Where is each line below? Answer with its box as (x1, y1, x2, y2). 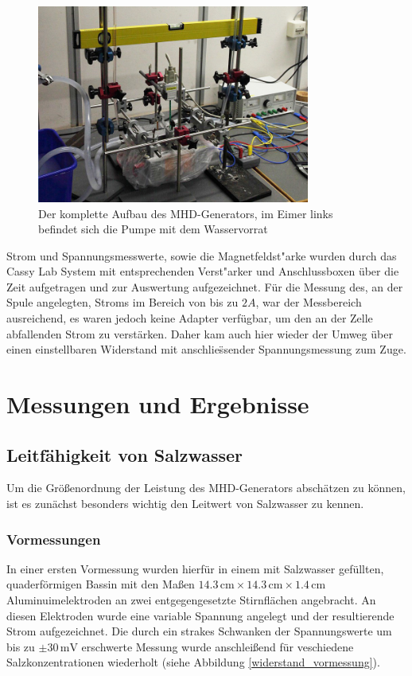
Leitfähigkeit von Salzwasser (6, 442, 243, 467)
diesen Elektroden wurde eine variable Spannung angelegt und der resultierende (6, 607, 395, 623)
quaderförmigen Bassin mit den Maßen (6, 576, 195, 592)
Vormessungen (6, 529, 101, 549)
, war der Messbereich (255, 294, 362, 311)
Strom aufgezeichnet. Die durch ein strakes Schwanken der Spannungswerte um (6, 623, 392, 639)
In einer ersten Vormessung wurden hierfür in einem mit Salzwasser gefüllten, (6, 560, 384, 576)
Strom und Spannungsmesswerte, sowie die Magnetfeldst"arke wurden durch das (6, 247, 397, 264)
